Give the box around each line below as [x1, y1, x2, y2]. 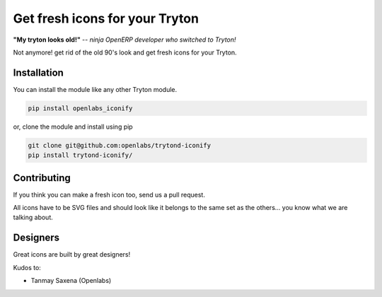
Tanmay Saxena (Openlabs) [30, 276, 112, 285]
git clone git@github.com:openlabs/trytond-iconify [28, 141, 212, 149]
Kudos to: [13, 263, 42, 272]
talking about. [13, 213, 53, 222]
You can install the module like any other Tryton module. [13, 85, 178, 93]
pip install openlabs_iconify [28, 104, 133, 112]
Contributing [13, 172, 71, 184]
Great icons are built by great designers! [13, 250, 131, 259]
